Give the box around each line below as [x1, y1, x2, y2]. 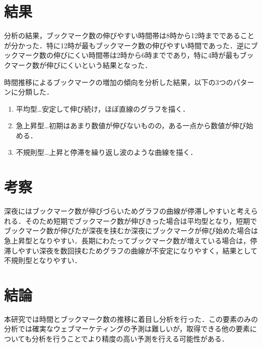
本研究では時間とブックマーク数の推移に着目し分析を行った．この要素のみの [4, 313, 258, 324]
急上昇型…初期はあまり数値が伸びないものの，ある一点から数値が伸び [16, 120, 246, 131]
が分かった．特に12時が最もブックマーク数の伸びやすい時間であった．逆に [4, 40, 251, 50]
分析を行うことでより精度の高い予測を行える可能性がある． [31, 333, 229, 344]
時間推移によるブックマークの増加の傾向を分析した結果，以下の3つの [4, 76, 233, 87]
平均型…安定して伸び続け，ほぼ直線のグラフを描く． [16, 103, 190, 114]
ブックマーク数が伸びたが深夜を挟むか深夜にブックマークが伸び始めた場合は [4, 225, 258, 236]
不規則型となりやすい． [4, 255, 82, 266]
